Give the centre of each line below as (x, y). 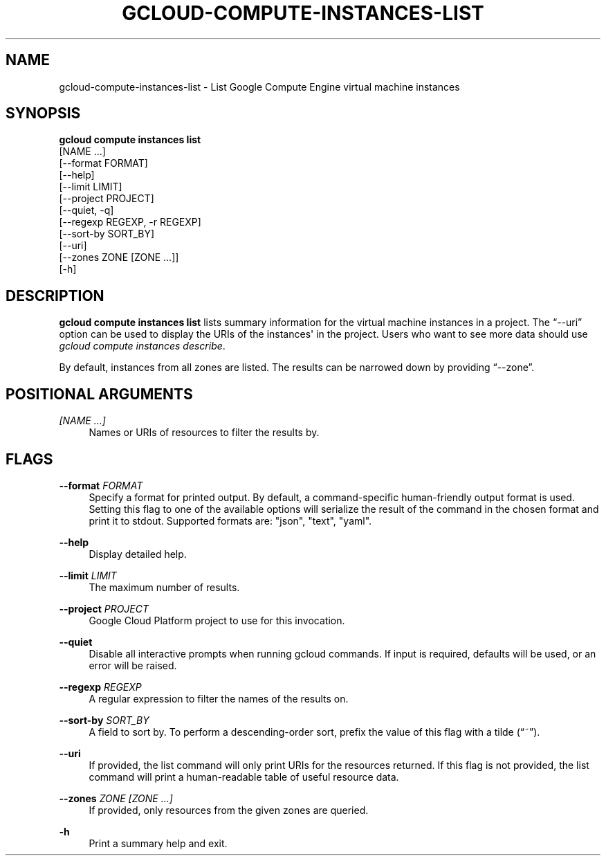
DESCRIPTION (55, 296)
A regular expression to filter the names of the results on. (219, 698)
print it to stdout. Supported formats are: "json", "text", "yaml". (230, 520)
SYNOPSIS (43, 114)
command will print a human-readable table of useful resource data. (244, 777)
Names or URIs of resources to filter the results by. (204, 433)
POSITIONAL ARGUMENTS (99, 394)
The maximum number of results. (164, 587)
